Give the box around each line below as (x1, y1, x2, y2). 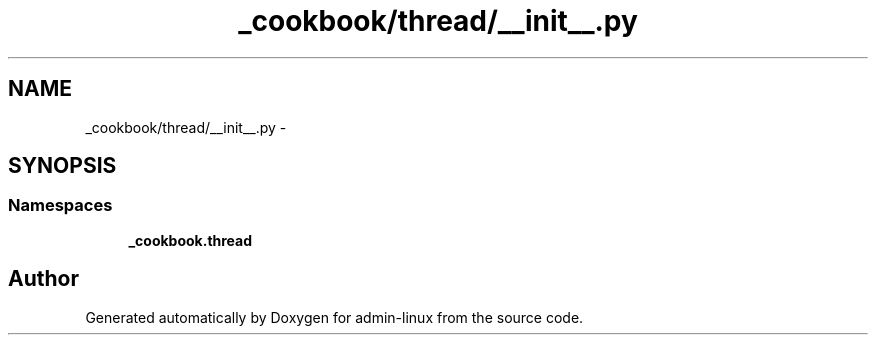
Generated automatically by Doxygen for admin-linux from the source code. (85, 308, 584, 326)
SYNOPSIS (8, 153, 117, 179)
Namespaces (8, 195, 113, 216)
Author (8, 266, 79, 292)
